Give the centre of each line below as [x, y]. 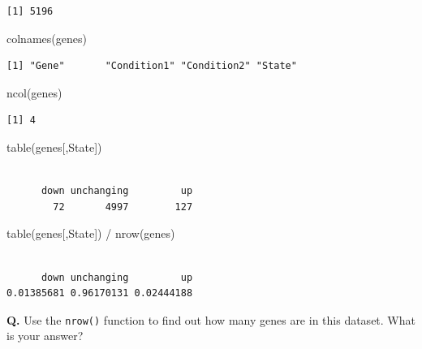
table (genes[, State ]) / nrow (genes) [91, 233]
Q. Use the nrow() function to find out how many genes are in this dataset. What [211, 319]
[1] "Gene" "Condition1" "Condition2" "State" [152, 66]
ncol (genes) [34, 92]
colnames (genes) [47, 38]
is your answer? [45, 336]
